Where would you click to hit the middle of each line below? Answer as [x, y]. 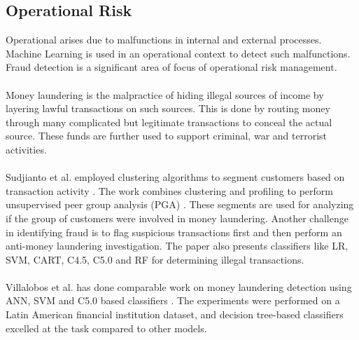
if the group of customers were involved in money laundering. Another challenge [177, 218]
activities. [26, 149]
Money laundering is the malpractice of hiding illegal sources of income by [165, 94]
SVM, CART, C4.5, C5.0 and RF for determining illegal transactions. [155, 259]
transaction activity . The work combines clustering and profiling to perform [169, 190]
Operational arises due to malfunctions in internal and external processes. [164, 40]
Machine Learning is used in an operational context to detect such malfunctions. [178, 53]
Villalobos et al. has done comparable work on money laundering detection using [179, 286]
